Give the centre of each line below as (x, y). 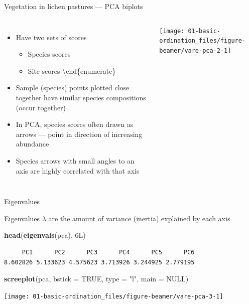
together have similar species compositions (81, 97)
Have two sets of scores (51, 37)
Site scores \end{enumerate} (72, 70)
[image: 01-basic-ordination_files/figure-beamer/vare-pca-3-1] (114, 296)
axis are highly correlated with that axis (78, 170)
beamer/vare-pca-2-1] (195, 50)
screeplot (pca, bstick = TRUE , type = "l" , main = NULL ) (96, 279)
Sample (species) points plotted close (73, 88)
